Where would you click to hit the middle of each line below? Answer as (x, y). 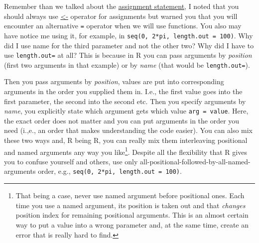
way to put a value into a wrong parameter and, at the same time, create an (132, 224)
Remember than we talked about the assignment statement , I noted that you (122, 6)
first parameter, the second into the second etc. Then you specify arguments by (125, 101)
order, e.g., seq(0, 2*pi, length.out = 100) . (110, 171)
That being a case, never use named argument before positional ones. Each (130, 195)
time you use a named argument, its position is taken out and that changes (130, 205)
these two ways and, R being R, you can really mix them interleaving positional (126, 140)
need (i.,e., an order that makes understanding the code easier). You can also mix (129, 130)
